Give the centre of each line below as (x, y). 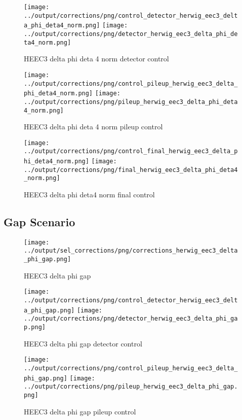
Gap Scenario (39, 222)
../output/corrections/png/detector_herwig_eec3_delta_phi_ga (131, 319)
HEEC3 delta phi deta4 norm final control (89, 195)
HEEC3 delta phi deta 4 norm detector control (96, 59)
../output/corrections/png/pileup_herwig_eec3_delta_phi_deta (131, 102)
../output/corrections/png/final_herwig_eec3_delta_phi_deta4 (131, 170)
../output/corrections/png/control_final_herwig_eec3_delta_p (131, 151)
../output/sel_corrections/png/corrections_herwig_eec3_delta (131, 251)
